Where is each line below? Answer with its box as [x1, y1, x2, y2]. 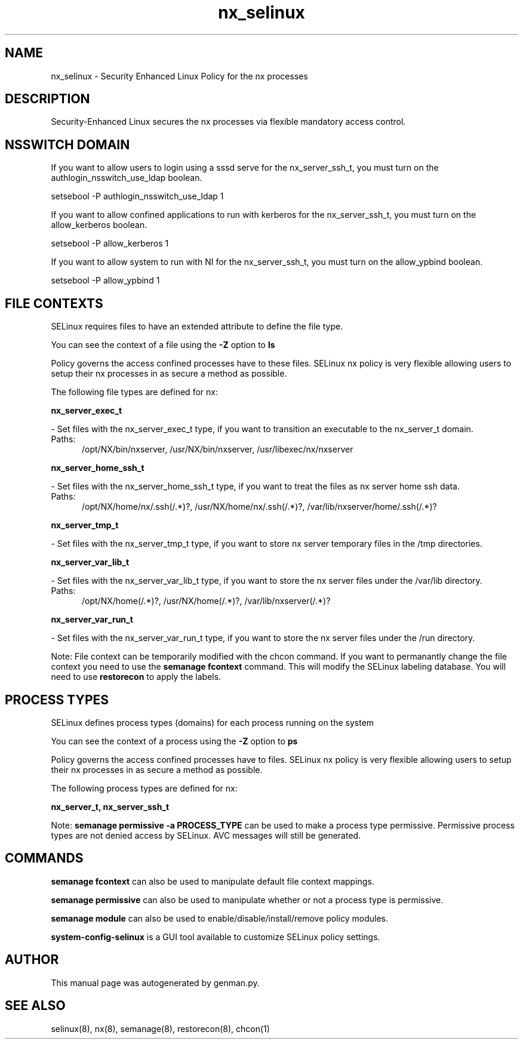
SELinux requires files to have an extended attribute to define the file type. [51, 321, 343, 332]
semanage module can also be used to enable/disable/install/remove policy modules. [51, 913, 389, 923]
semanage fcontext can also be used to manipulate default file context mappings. [51, 876, 374, 886]
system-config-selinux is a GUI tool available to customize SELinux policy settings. [51, 931, 380, 942]
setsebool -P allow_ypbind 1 [51, 275, 160, 286]
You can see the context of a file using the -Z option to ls [51, 340, 275, 350]
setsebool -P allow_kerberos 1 [51, 238, 169, 249]
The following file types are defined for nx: [51, 387, 218, 398]
